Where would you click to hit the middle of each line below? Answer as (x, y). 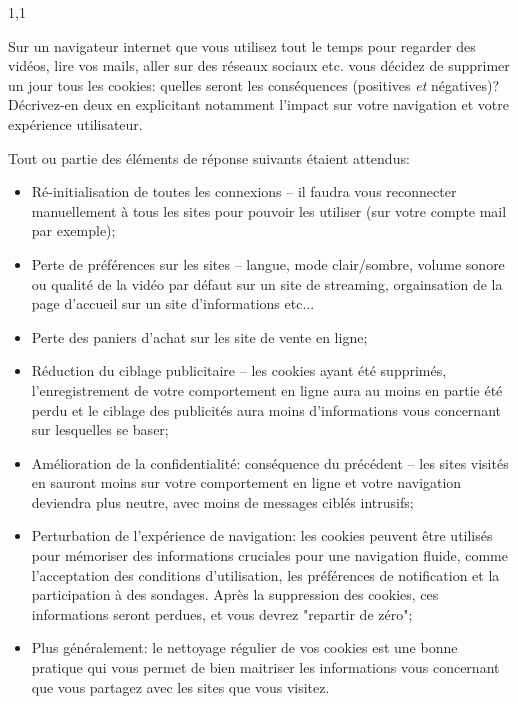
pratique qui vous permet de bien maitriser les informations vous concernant (265, 667)
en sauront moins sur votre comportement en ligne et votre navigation (246, 482)
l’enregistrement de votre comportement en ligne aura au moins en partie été (267, 389)
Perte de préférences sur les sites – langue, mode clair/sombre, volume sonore (268, 263)
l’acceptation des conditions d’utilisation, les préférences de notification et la (265, 574)
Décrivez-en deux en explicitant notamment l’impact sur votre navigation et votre (258, 104)
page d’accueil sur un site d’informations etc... (173, 303)
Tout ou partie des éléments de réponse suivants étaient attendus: (209, 157)
